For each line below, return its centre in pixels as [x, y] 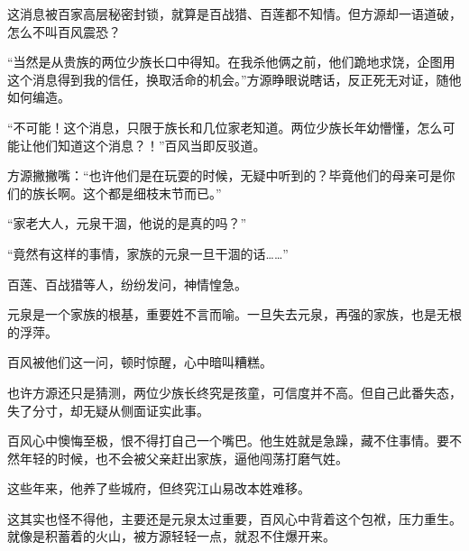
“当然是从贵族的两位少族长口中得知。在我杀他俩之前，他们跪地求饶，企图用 [231, 62]
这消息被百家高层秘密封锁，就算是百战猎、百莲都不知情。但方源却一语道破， [234, 14]
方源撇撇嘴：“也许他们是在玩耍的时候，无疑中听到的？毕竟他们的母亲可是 [225, 175]
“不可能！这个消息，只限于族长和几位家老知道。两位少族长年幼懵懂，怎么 [225, 127]
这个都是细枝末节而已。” [152, 193]
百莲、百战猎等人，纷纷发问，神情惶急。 [127, 284]
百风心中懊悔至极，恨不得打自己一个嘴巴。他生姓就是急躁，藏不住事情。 [222, 441]
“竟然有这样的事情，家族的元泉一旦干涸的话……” [148, 253]
